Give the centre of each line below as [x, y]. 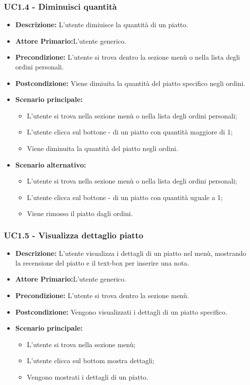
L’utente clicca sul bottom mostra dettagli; [91, 360]
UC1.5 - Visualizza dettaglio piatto [74, 235]
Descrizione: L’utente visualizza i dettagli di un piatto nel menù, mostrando [131, 253]
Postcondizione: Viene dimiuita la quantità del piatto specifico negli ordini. [130, 83]
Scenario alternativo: [51, 164]
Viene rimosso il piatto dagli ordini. [80, 213]
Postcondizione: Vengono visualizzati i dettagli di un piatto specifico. [121, 311]
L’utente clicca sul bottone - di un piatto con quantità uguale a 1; [125, 197]
